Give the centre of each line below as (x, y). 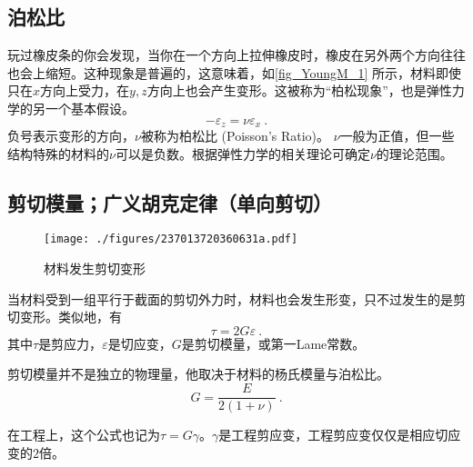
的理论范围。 (414, 153)
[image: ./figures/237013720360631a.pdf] (171, 239)
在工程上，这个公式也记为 (84, 435)
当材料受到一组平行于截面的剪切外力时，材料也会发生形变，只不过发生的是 (230, 298)
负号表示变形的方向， (71, 136)
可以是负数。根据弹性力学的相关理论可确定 (242, 153)
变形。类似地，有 (70, 317)
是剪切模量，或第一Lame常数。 (273, 343)
